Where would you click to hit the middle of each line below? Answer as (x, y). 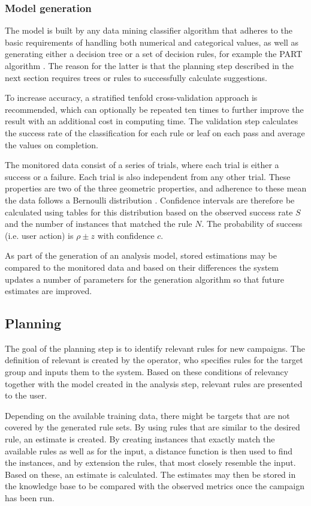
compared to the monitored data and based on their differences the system (142, 267)
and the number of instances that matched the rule (99, 224)
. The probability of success (252, 224)
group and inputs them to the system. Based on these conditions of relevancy (147, 372)
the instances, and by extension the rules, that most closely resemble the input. (150, 462)
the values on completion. (52, 144)
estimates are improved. (49, 291)
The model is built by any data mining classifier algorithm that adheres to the (149, 30)
